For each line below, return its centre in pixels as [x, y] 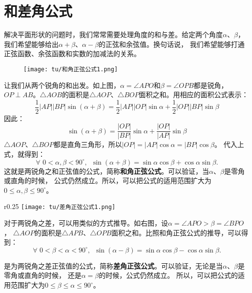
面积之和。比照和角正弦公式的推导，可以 [177, 232]
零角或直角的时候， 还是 [43, 275]
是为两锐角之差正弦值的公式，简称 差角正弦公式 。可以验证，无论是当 [113, 265]
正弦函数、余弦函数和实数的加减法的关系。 [72, 53]
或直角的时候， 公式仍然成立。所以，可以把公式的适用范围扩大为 [108, 180]
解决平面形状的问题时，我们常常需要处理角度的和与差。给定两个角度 [113, 34]
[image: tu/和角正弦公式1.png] [71, 69]
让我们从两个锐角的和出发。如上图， [62, 85]
